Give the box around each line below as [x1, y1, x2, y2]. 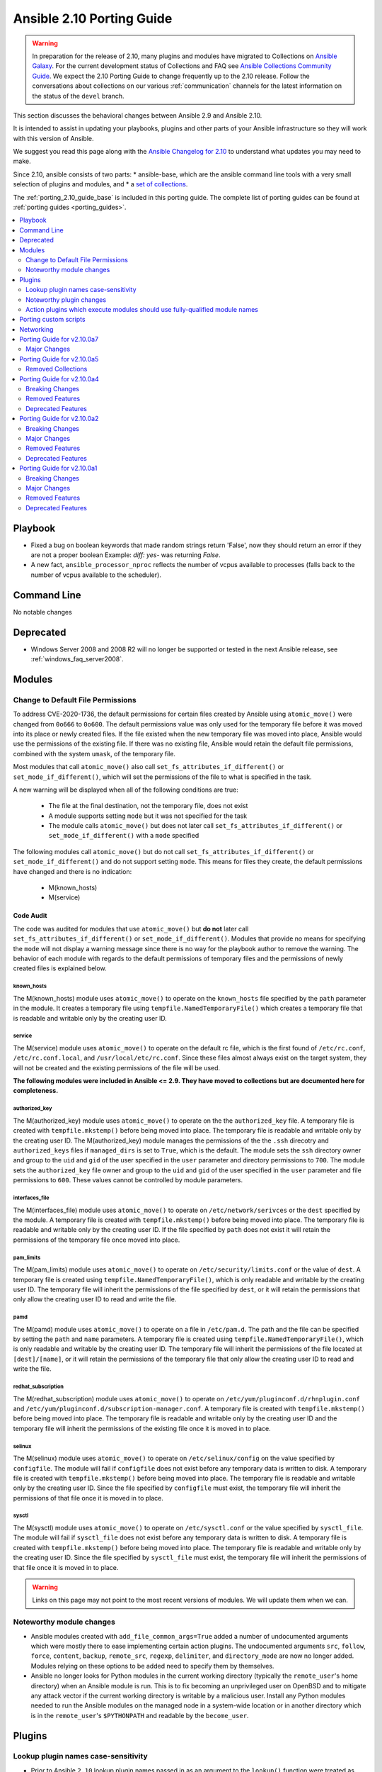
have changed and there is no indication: [13, 867, 132, 875]
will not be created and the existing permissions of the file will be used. [13, 1063, 221, 1072]
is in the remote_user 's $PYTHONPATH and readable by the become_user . [30, 1711, 249, 1720]
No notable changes [13, 607, 72, 616]
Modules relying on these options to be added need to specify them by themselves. [30, 1661, 274, 1670]
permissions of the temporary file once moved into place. [13, 1235, 180, 1244]
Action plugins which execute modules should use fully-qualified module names [25, 305, 258, 313]
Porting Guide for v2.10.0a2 [19, 415, 99, 423]
